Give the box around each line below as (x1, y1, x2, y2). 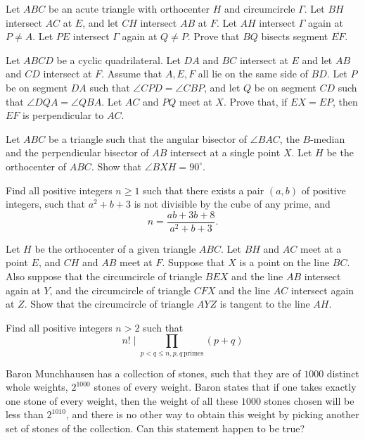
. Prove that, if (223, 94, 288, 108)
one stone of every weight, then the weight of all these (6, 393, 238, 408)
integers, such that (6, 196, 85, 211)
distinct (326, 365, 359, 380)
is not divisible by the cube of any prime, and (134, 196, 331, 211)
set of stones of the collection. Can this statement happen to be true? (6, 421, 305, 436)
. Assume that (101, 66, 162, 81)
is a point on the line (239, 255, 330, 270)
